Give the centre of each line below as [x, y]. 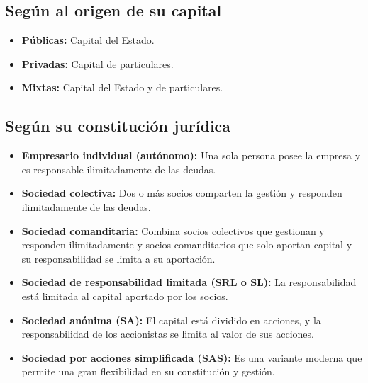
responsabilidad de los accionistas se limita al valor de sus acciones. [168, 334]
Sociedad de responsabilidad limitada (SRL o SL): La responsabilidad [189, 282]
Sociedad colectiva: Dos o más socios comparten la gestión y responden [182, 193]
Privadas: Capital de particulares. [97, 63]
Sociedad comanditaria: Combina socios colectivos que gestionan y [173, 230]
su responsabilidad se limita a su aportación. [118, 258]
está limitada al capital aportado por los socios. [125, 296]
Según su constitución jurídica [118, 126]
